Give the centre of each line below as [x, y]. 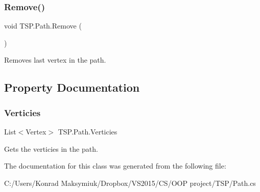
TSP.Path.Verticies [88, 131]
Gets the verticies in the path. [51, 148]
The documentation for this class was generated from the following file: [115, 166]
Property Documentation [72, 87]
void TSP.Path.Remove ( [43, 26]
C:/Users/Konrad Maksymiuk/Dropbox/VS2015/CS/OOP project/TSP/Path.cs [130, 183]
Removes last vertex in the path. [55, 60]
